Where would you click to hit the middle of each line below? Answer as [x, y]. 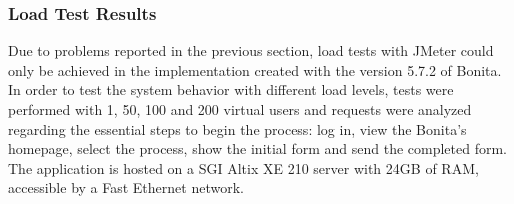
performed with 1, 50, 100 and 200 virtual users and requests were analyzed [240, 109]
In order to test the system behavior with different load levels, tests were [231, 89]
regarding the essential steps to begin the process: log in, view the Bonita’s [237, 128]
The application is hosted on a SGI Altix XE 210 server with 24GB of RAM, [243, 167]
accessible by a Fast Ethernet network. [126, 187]
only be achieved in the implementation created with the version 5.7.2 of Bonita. [255, 69]
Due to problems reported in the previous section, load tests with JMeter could [251, 50]
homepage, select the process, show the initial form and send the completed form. [258, 148]
